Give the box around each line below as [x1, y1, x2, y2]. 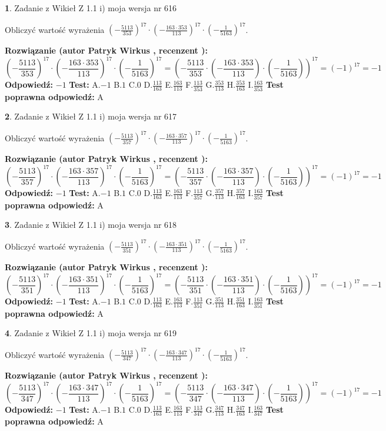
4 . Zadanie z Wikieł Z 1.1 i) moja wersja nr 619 [5, 327, 177, 339]
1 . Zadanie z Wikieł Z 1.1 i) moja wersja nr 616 [5, 2, 177, 14]
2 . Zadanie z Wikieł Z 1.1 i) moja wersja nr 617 [5, 110, 177, 122]
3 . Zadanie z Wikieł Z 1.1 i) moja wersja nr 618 [5, 218, 177, 231]
